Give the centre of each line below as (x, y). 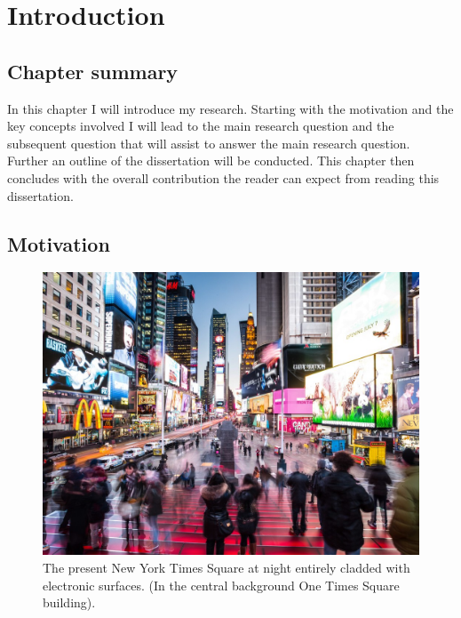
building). (69, 602)
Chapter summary (93, 71)
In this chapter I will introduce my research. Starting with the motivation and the (230, 108)
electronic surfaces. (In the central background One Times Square (221, 585)
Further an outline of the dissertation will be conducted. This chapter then (211, 161)
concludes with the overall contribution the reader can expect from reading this (223, 177)
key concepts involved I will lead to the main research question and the (201, 126)
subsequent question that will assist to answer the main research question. (209, 143)
